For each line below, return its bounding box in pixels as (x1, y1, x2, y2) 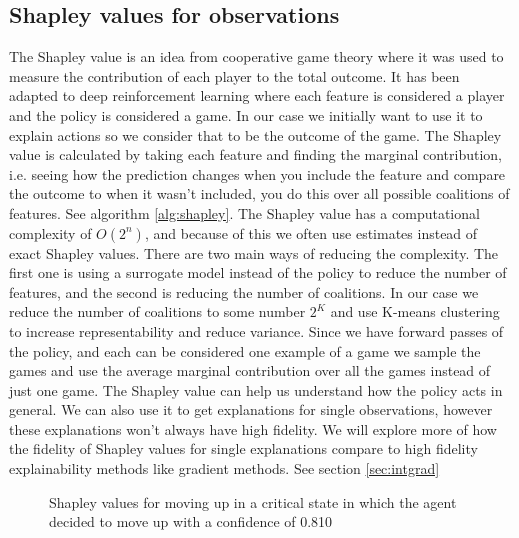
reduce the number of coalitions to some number (9, 301, 306, 322)
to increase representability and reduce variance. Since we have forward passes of (9, 320, 504, 341)
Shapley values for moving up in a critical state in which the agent (49, 491, 457, 512)
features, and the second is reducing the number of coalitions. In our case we (9, 281, 479, 302)
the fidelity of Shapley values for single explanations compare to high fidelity (9, 438, 478, 459)
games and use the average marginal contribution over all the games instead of (9, 360, 491, 381)
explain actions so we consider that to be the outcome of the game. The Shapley (9, 124, 502, 145)
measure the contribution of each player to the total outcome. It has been (9, 65, 460, 86)
